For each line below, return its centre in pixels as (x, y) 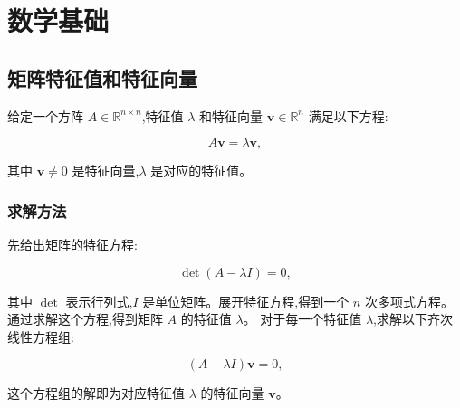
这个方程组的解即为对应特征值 (96, 393)
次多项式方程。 (409, 301)
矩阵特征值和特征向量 (102, 77)
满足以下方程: (348, 115)
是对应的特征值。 (201, 171)
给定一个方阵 (45, 115)
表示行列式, (99, 301)
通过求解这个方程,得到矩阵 (85, 319)
